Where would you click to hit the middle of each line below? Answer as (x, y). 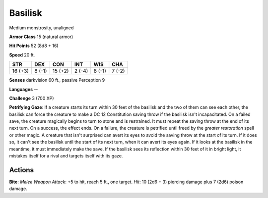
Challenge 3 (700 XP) (32, 98)
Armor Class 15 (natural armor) (41, 37)
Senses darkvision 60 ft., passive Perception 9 (57, 80)
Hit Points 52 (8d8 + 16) (34, 46)
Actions (22, 170)
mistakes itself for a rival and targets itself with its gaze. (66, 156)
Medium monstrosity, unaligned (41, 28)
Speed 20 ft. (22, 55)
